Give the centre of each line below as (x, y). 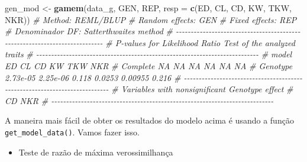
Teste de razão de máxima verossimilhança (96, 152)
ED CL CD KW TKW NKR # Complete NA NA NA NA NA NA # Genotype (149, 65)
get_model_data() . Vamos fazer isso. (72, 132)
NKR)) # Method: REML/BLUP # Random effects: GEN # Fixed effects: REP (151, 19)
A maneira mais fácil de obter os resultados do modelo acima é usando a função (149, 120)
